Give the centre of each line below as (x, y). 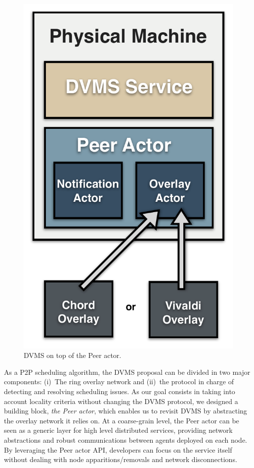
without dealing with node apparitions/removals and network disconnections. (121, 459)
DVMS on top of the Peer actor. (73, 355)
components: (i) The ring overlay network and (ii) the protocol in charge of (119, 381)
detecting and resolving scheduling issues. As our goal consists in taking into (120, 391)
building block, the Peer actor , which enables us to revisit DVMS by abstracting (126, 411)
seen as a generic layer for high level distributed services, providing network (118, 430)
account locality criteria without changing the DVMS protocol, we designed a (121, 401)
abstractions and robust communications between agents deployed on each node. (126, 440)
